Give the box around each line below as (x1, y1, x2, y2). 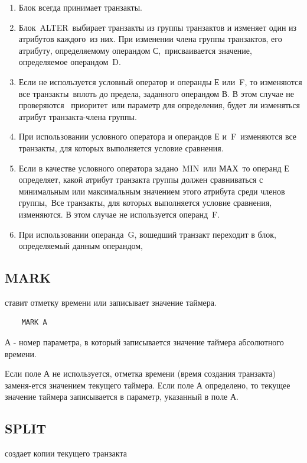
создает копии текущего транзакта (5, 447, 127, 459)
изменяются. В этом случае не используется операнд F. (18, 208, 220, 220)
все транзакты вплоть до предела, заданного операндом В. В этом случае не (18, 87, 294, 99)
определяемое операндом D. (18, 56, 121, 68)
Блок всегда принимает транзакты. (18, 1, 142, 13)
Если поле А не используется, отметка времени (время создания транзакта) (5, 367, 276, 380)
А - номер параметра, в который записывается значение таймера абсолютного (5, 336, 284, 348)
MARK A (21, 318, 47, 327)
